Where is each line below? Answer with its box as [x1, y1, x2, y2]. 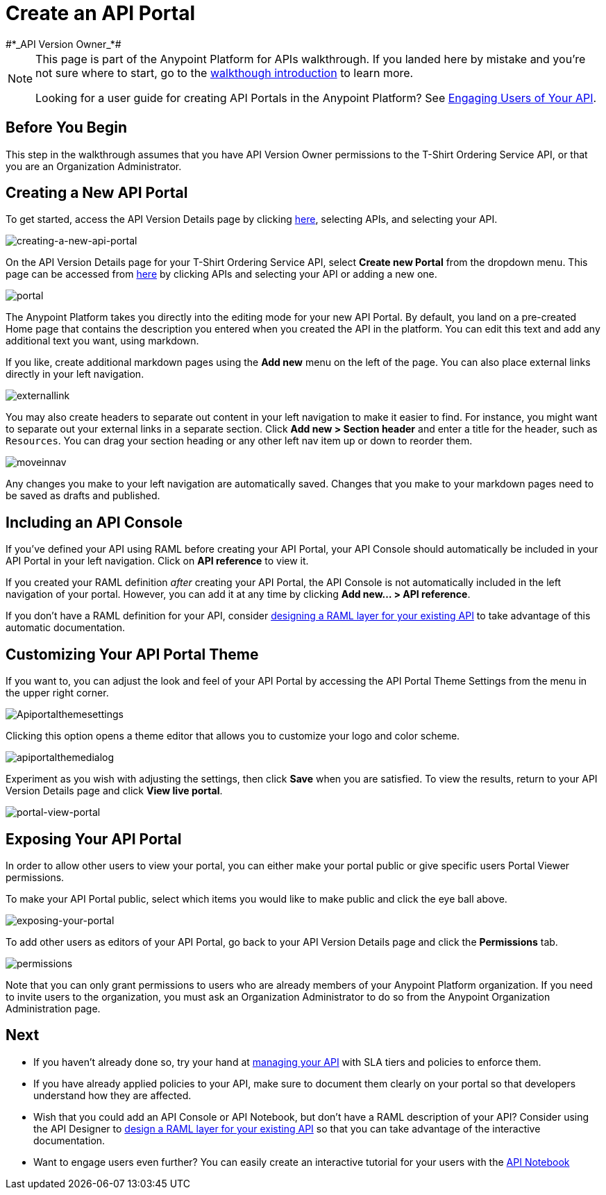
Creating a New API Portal [6, 184, 188, 202]
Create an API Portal [6, 1, 196, 25]
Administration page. [6, 1002, 101, 1014]
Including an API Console [6, 513, 183, 531]
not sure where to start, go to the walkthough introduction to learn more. [35, 65, 414, 80]
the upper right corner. [6, 687, 109, 699]
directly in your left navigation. [6, 368, 144, 381]
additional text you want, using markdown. [6, 335, 199, 347]
